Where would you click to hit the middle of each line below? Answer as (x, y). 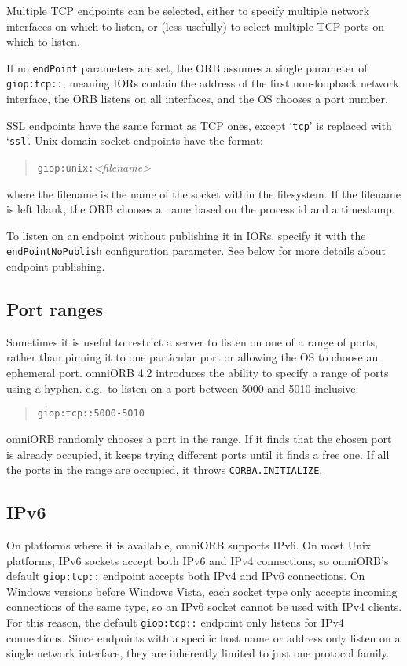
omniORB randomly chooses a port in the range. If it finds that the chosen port (199, 438)
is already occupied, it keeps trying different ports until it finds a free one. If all (198, 454)
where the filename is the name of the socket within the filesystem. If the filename (203, 193)
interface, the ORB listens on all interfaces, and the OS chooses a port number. (197, 99)
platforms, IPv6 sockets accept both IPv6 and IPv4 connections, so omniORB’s (198, 560)
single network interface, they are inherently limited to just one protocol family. (198, 653)
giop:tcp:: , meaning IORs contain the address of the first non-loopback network (203, 83)
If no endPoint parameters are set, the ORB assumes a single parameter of (187, 67)
